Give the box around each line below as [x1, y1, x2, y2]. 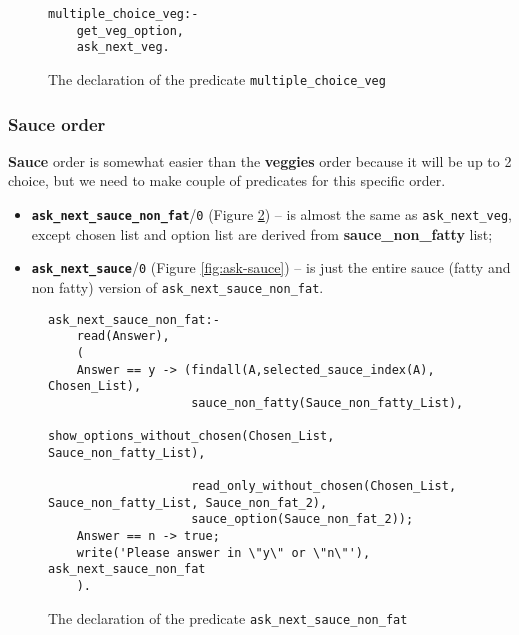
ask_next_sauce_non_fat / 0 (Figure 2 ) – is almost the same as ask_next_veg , [31, 204, 512, 225]
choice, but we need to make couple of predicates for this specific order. [8, 170, 446, 191]
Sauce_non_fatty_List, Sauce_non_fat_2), [48, 495, 328, 510]
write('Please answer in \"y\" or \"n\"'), [76, 545, 371, 560]
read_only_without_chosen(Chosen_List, [191, 479, 457, 494]
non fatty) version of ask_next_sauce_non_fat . [31, 276, 324, 297]
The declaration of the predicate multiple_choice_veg [48, 68, 386, 89]
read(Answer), [76, 329, 170, 344]
